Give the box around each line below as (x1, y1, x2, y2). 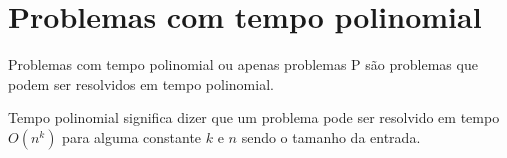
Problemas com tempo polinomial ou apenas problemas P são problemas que (8, 54, 478, 75)
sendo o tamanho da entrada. (241, 126, 421, 147)
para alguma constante (62, 126, 202, 147)
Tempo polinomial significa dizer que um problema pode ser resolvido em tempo (8, 107, 500, 128)
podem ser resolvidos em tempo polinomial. (8, 73, 274, 94)
